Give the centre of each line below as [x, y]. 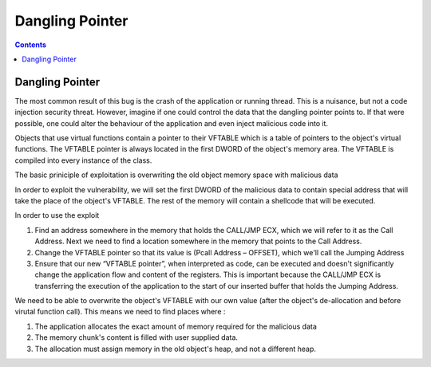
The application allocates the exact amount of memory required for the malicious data [176, 326]
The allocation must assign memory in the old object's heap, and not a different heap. [176, 349]
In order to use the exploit [57, 215]
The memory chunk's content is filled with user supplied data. [136, 337]
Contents [31, 45]
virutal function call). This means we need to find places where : [120, 312]
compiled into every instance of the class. [83, 160]
